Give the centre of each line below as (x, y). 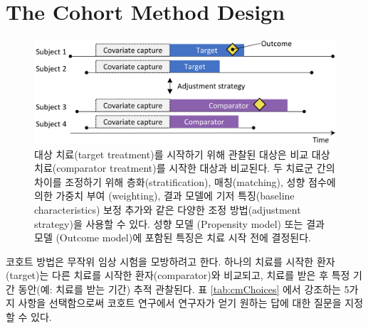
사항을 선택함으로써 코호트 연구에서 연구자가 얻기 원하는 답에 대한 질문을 (180, 303)
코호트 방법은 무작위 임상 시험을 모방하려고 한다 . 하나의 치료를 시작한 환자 (170, 261)
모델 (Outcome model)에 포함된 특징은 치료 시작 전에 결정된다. (173, 237)
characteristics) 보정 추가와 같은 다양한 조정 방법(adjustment (168, 209)
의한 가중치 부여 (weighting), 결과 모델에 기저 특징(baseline (164, 196)
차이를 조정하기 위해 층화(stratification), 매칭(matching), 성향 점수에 (185, 181)
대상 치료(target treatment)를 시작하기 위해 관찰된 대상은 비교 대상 (182, 154)
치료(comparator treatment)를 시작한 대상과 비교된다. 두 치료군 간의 (185, 168)
